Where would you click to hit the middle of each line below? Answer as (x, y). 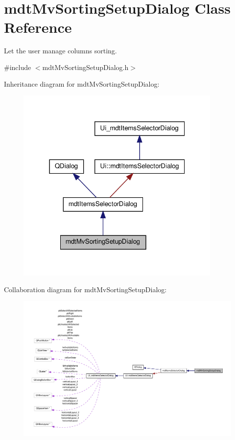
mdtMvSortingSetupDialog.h (85, 67)
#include (18, 67)
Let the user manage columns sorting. (60, 51)
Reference (38, 27)
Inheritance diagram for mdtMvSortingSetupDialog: (82, 83)
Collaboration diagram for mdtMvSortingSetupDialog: (85, 289)
